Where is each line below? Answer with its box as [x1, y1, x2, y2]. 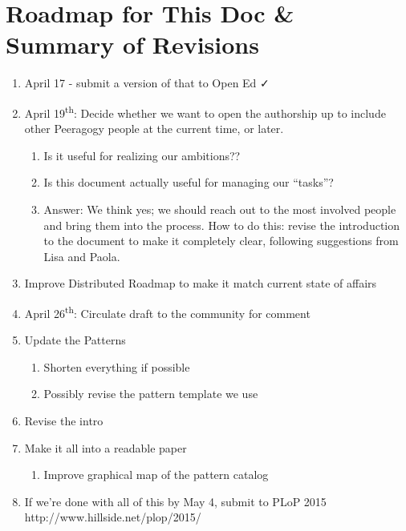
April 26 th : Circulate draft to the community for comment [24, 302, 311, 321]
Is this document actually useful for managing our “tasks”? [43, 174, 334, 191]
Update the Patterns [24, 332, 126, 348]
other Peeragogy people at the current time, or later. [24, 120, 284, 137]
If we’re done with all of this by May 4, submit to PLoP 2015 [24, 493, 327, 509]
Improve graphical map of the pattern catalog [43, 466, 269, 483]
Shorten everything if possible [43, 358, 190, 375]
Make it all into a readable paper [24, 439, 187, 456]
